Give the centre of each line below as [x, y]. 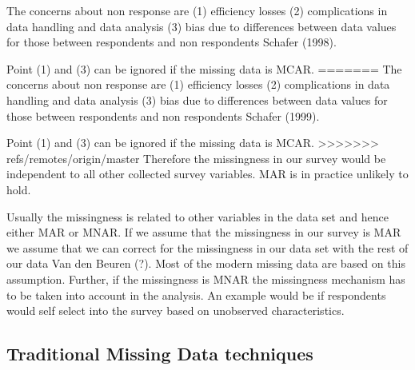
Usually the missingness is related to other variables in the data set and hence [198, 216]
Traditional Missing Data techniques [160, 354]
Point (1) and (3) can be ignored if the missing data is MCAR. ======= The [204, 68]
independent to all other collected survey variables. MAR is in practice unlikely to [207, 174]
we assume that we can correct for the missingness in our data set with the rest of [207, 247]
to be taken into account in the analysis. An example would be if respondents [196, 294]
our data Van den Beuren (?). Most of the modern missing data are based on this [206, 263]
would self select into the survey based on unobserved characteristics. [176, 310]
